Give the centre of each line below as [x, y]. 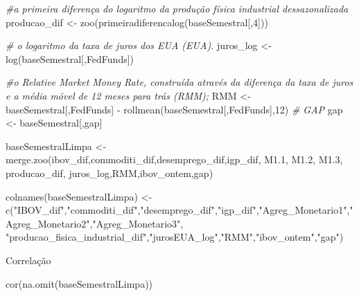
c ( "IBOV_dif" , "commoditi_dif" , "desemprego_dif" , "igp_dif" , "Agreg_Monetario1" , [178, 210]
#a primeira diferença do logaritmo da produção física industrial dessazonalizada [177, 8]
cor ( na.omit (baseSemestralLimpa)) [79, 283]
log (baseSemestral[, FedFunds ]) [70, 58]
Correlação [28, 260]
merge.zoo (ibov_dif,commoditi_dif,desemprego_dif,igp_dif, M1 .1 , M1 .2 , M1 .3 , [174, 159]
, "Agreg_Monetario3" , [137, 223]
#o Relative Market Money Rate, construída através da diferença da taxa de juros [179, 82]
